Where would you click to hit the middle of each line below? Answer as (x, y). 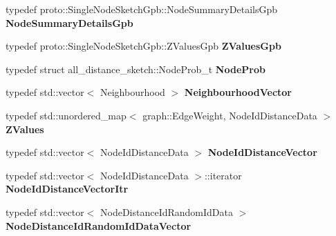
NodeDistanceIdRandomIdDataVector (99, 225)
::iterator (223, 175)
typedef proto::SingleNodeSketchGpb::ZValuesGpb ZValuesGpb (143, 46)
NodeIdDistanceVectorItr (67, 189)
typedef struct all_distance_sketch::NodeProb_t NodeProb (136, 69)
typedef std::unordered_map (66, 115)
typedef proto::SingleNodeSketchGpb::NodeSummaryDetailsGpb (142, 9)
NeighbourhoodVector (238, 92)
